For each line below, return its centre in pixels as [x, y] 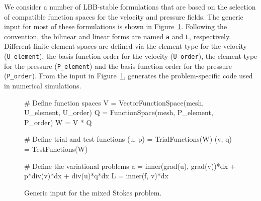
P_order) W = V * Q [58, 122]
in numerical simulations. [43, 85]
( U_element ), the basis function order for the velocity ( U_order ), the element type [131, 56]
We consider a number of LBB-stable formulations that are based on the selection [130, 7]
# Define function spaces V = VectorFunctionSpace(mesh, [114, 102]
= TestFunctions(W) [56, 148]
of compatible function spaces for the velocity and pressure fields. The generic [124, 16]
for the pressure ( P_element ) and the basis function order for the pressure [118, 66]
